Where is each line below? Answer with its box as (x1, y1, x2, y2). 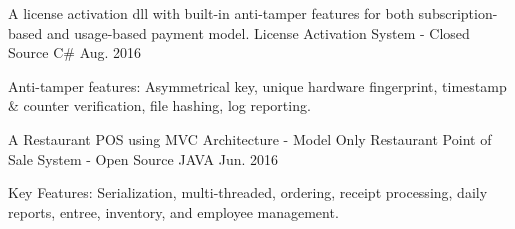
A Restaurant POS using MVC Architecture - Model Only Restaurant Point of (8, 128, 492, 149)
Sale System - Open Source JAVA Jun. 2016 (8, 148, 279, 169)
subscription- (418, 3, 498, 23)
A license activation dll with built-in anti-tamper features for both (8, 3, 414, 23)
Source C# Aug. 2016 (8, 42, 142, 63)
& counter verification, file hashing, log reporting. (8, 95, 311, 116)
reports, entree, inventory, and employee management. (8, 201, 339, 222)
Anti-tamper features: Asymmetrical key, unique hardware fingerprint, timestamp (8, 75, 507, 96)
